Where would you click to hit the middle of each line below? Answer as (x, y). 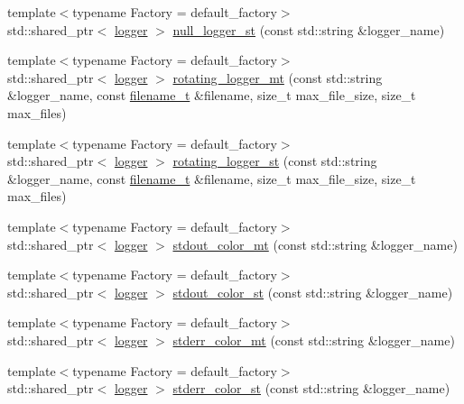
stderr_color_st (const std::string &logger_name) (311, 388)
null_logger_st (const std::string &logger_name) (309, 29)
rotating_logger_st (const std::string (275, 161)
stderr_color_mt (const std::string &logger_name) (314, 340)
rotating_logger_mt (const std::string (278, 77)
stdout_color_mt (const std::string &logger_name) (315, 244)
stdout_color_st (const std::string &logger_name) (313, 292)
